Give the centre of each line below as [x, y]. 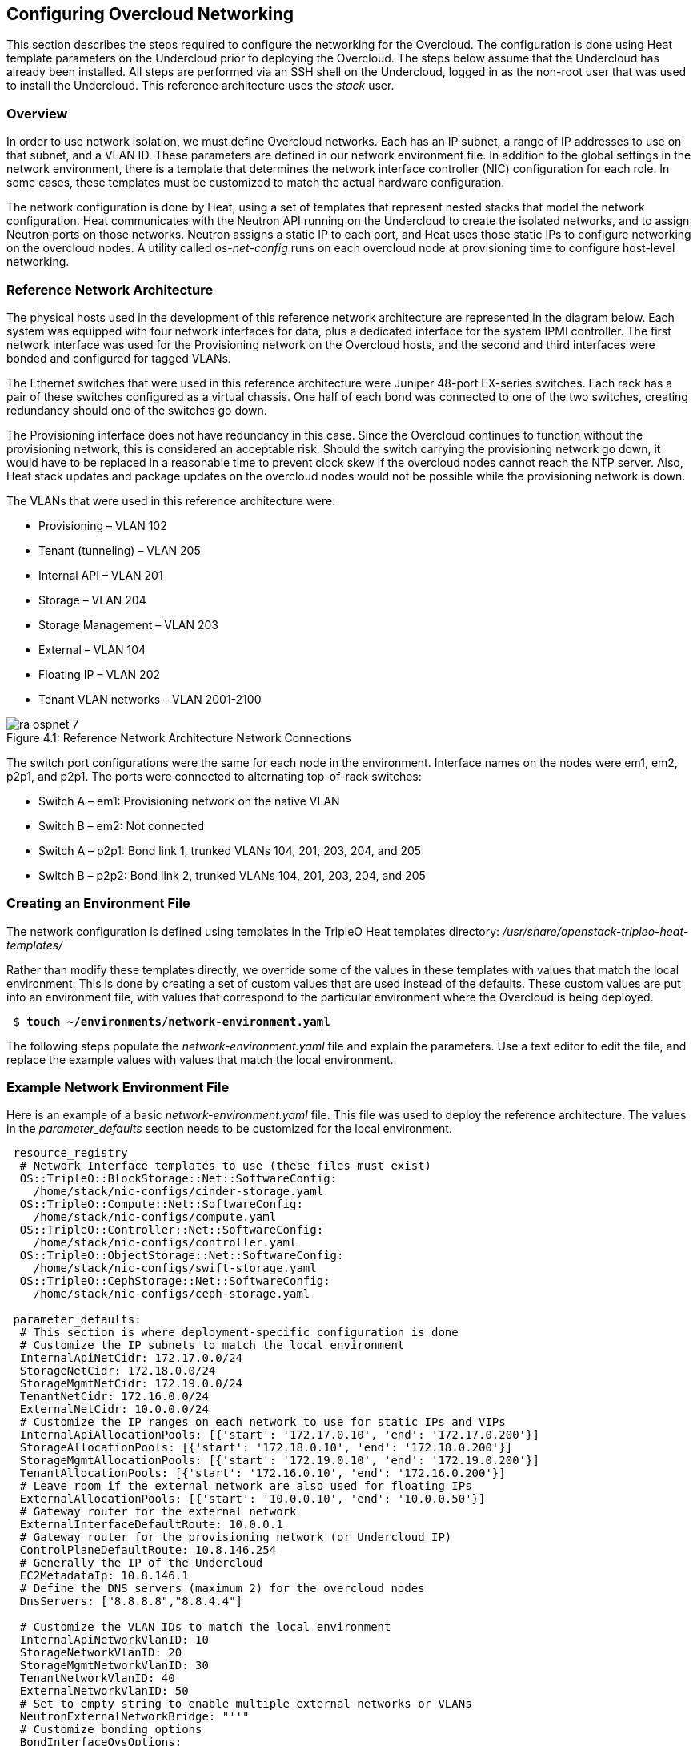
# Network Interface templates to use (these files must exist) [226, 1166]
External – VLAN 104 [92, 649]
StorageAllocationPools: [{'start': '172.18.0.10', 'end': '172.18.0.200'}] [266, 1448]
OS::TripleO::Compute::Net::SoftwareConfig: [161, 1204]
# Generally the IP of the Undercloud [141, 1563]
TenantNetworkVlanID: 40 [97, 1678]
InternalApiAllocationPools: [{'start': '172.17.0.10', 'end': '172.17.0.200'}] [279, 1435]
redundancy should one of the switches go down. [137, 410]
